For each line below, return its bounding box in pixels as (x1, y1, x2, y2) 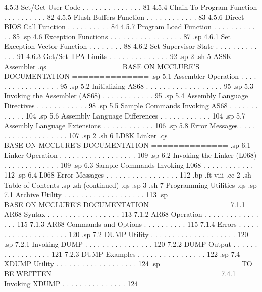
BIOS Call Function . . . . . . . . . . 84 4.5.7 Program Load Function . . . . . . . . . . (4, 21, 255, 32)
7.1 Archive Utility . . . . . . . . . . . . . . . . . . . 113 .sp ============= (4, 189, 242, 200)
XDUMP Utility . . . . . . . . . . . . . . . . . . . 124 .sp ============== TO (4, 258, 252, 269)
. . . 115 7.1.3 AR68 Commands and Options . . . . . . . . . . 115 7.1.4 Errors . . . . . (4, 219, 258, 229)
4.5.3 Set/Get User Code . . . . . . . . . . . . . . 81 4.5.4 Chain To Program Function (4, 2, 257, 12)
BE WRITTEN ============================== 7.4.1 (4, 268, 236, 279)
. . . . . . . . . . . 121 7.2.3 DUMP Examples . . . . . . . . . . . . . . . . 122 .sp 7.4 (4, 248, 240, 259)
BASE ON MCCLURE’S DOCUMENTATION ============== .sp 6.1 (4, 140, 251, 150)
